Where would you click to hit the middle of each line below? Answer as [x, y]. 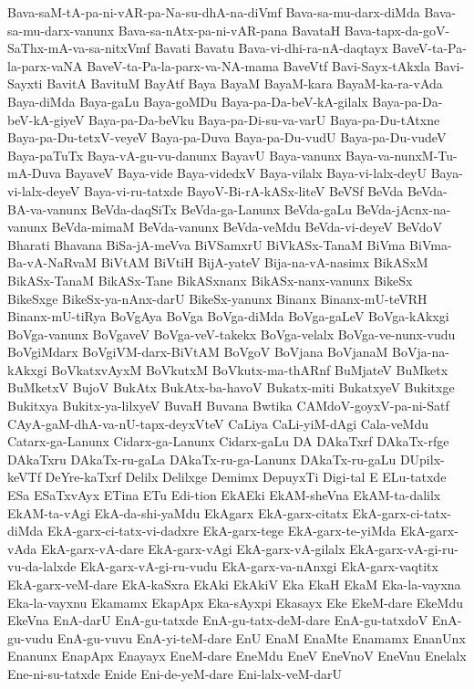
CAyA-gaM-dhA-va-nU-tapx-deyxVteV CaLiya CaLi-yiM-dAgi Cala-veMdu [218, 423]
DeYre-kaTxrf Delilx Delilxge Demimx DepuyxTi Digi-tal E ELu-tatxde [246, 477]
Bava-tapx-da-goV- [397, 30]
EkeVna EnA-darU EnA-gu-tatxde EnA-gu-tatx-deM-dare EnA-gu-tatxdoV [218, 620]
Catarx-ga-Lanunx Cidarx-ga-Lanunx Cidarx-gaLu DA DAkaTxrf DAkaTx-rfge [228, 441]
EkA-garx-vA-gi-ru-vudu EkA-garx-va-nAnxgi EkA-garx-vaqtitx [259, 566]
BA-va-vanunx [47, 209]
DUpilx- [422, 459]
